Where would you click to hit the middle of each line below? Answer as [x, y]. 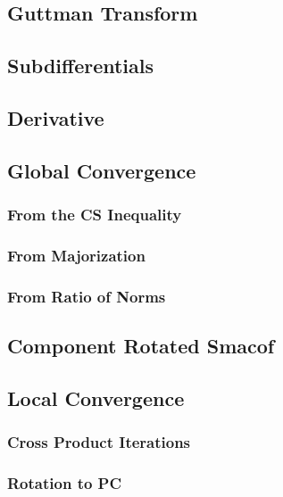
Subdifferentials [81, 66]
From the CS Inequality [95, 215]
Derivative [56, 117]
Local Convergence [96, 398]
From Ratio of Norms [87, 296]
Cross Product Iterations [99, 442]
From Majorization [76, 255]
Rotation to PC [65, 482]
